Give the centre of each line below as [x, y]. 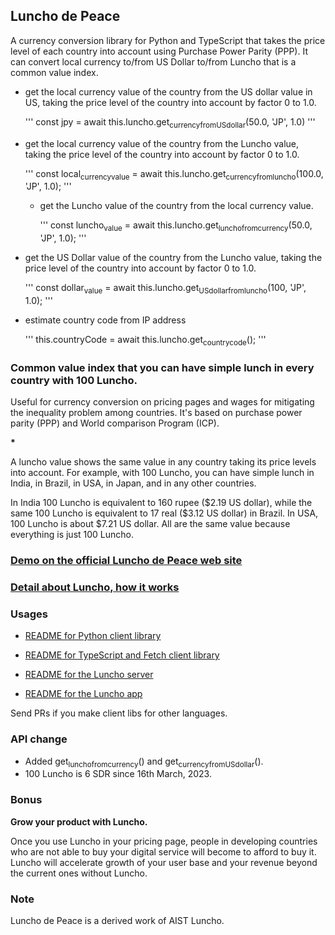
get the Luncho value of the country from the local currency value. [176, 206]
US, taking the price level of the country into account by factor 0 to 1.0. [170, 102]
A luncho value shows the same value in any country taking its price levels [163, 462]
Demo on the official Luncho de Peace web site [126, 561]
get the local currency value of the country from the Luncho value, [161, 143]
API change [39, 739]
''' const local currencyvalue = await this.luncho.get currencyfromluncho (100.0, [174, 174]
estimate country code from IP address [105, 320]
